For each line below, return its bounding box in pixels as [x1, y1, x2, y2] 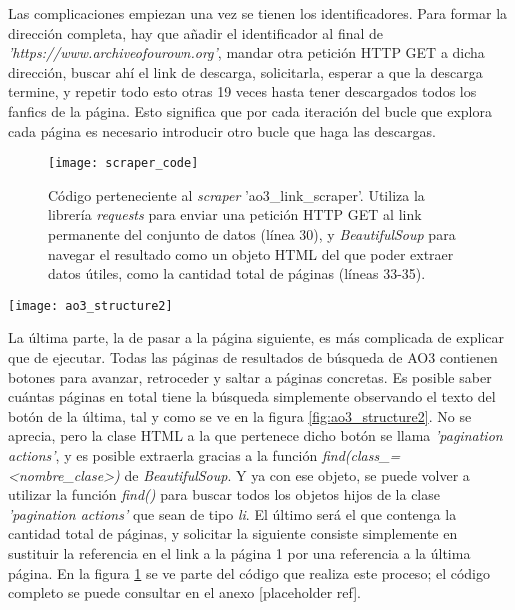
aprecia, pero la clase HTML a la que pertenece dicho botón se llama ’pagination [8, 425, 503, 446]
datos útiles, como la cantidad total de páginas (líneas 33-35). [48, 263, 426, 284]
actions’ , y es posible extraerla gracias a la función [8, 445, 318, 465]
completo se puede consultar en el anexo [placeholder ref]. [8, 582, 361, 603]
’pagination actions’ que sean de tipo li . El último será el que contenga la [8, 503, 457, 524]
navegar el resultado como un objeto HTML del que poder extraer [48, 243, 454, 264]
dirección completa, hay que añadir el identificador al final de [8, 22, 384, 43]
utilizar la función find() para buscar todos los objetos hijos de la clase [8, 484, 440, 505]
